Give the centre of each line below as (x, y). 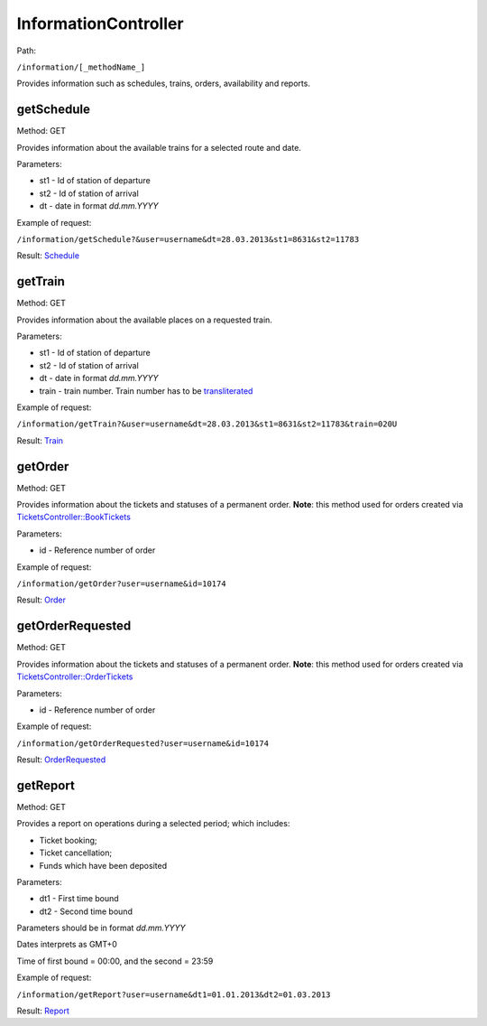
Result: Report (43, 1011)
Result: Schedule (48, 256)
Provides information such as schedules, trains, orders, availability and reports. (164, 84)
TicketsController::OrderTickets (75, 676)
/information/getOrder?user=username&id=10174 (121, 584)
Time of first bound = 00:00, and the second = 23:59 (115, 961)
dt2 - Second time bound (86, 911)
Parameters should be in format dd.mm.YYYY (101, 928)
